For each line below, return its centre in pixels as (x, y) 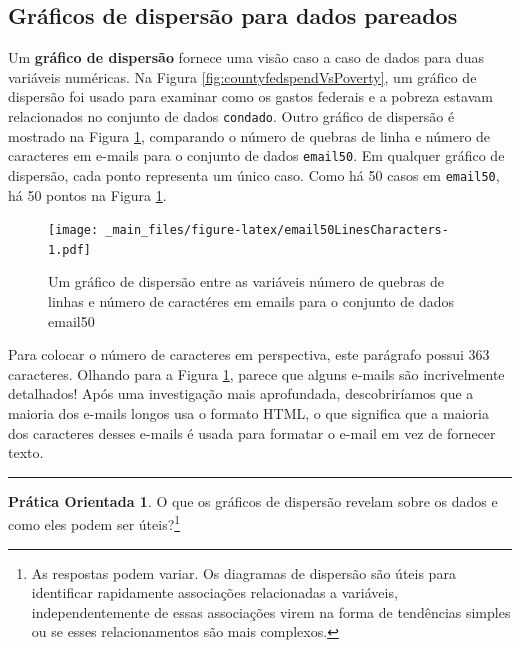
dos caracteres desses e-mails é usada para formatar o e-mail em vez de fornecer (252, 432)
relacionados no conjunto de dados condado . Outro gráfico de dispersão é (231, 115)
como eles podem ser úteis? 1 (94, 523)
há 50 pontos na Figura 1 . (87, 194)
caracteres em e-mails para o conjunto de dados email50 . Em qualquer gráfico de (256, 155)
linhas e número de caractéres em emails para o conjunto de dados (251, 301)
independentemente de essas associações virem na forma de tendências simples (271, 611)
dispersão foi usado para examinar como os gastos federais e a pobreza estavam (250, 96)
